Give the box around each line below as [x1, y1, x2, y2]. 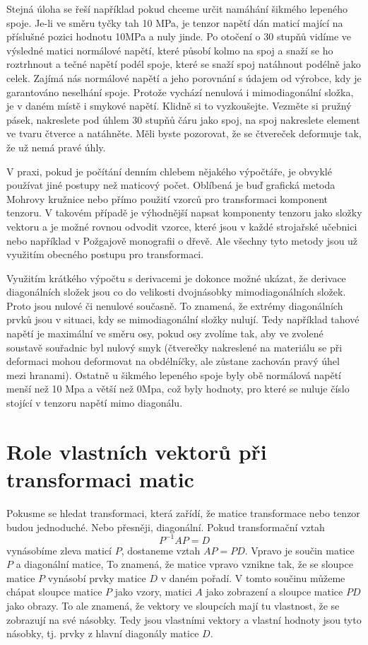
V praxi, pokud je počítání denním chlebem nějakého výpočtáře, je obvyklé [6, 163, 332, 178]
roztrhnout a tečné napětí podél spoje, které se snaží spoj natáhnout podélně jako [6, 57, 361, 71]
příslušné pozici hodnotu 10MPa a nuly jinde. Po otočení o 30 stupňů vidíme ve [6, 29, 351, 44]
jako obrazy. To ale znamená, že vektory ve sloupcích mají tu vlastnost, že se [6, 598, 340, 612]
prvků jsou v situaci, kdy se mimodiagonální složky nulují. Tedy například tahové [6, 312, 360, 327]
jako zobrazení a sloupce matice [206, 584, 343, 599]
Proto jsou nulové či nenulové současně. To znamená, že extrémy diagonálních [6, 298, 343, 313]
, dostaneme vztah [121, 542, 201, 557]
